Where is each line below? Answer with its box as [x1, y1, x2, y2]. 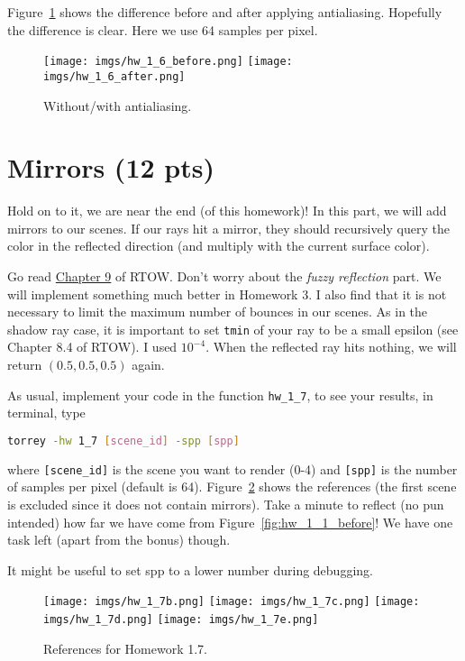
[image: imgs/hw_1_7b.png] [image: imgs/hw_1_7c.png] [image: [43, 595, 420, 609]
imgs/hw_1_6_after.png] [43, 69, 186, 83]
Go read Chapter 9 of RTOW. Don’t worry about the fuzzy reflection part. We [7, 267, 442, 285]
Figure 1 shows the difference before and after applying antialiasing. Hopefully [7, 3, 442, 21]
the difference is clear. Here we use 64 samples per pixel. [7, 20, 318, 39]
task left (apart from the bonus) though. [7, 530, 231, 549]
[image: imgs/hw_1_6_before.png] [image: [43, 55, 293, 69]
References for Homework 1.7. [43, 638, 207, 657]
